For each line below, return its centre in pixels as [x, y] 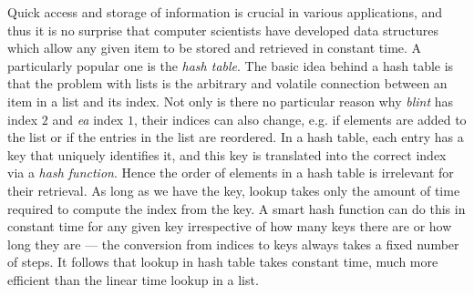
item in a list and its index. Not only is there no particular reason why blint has [231, 101]
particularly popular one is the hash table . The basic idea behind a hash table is [231, 65]
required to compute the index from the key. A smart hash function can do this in [237, 208]
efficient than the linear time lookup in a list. [133, 279]
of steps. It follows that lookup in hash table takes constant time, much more [223, 262]
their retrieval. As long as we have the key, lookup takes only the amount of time [234, 190]
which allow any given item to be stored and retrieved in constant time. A [215, 48]
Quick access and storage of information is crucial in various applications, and [225, 12]
